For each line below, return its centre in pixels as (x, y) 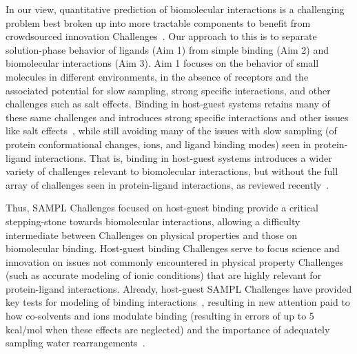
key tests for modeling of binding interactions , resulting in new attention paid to (178, 302)
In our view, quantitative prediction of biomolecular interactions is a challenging (175, 9)
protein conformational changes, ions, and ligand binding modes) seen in (159, 144)
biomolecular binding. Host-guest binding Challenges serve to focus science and (173, 248)
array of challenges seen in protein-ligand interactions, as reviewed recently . (167, 184)
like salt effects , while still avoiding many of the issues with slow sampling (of (171, 131)
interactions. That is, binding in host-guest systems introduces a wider (183, 157)
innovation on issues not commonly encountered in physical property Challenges (175, 261)
